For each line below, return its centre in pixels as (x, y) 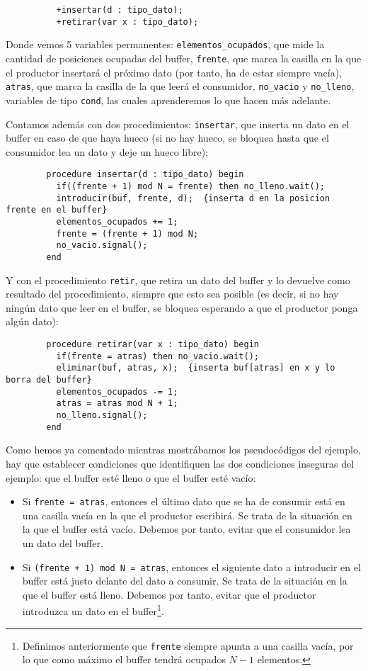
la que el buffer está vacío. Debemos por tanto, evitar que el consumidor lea (186, 529)
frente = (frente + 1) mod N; (127, 233)
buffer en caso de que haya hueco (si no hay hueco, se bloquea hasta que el (167, 138)
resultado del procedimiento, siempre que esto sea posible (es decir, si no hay (172, 294)
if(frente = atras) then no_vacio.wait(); (157, 356)
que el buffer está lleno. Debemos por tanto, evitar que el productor (169, 594)
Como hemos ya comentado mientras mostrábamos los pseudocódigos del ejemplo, (183, 450)
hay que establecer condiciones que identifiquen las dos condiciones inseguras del (180, 463)
